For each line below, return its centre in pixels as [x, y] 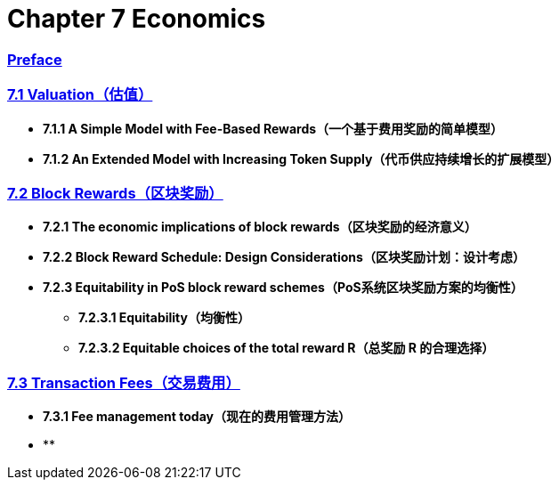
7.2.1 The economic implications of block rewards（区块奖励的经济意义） [260, 227]
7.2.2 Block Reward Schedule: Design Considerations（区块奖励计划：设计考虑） [284, 257]
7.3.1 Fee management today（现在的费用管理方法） [197, 416]
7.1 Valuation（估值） [80, 95]
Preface [35, 59]
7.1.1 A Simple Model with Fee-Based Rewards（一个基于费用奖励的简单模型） [273, 128]
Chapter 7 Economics [137, 19]
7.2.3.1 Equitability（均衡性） [164, 318]
